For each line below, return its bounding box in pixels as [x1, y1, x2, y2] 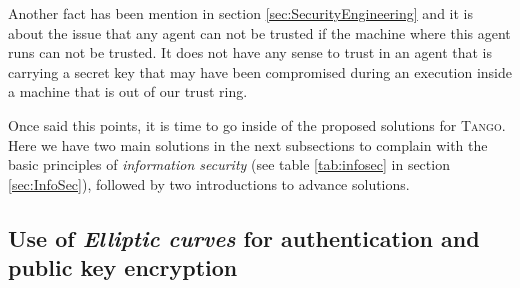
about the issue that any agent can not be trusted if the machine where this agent [8, 22, 511, 43]
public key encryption [8, 252, 238, 283]
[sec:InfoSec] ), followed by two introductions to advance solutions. [8, 173, 410, 194]
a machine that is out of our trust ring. [8, 81, 248, 102]
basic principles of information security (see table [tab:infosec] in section [8, 154, 450, 175]
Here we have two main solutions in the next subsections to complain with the [8, 134, 488, 155]
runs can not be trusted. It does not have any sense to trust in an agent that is [8, 42, 493, 63]
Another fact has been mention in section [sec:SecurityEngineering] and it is [8, 3, 473, 23]
